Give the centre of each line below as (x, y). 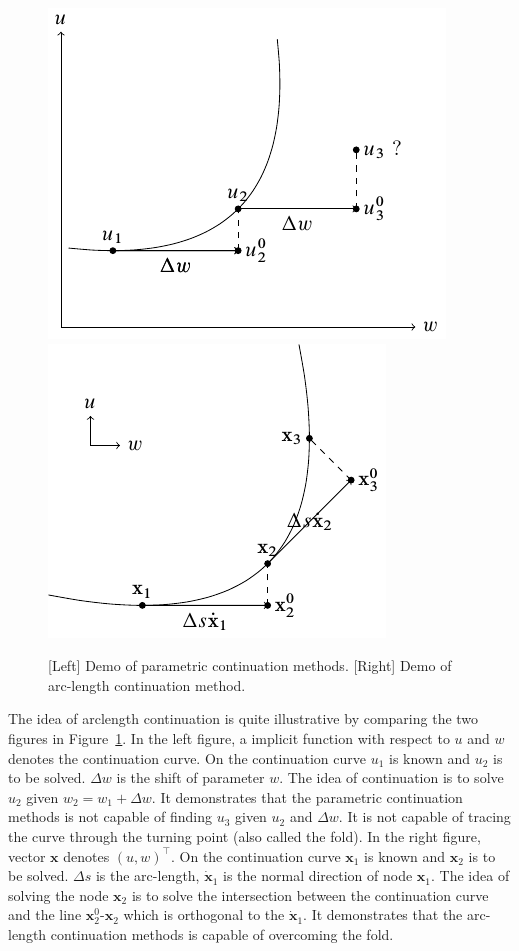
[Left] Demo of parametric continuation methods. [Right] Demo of (250, 665)
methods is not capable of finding (110, 816)
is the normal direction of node (318, 875)
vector (27, 855)
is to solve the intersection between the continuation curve (310, 894)
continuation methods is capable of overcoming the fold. (222, 933)
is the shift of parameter (190, 777)
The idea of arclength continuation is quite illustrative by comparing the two (243, 718)
